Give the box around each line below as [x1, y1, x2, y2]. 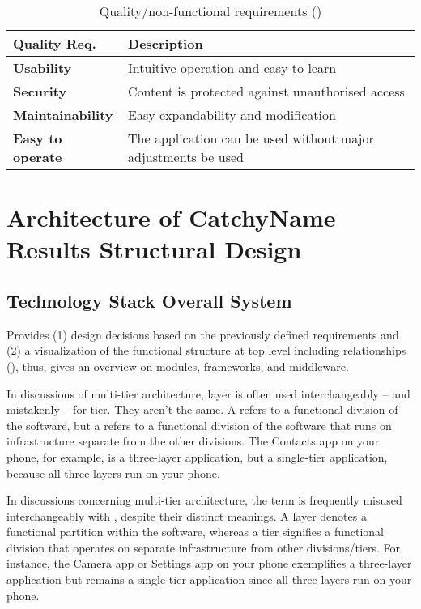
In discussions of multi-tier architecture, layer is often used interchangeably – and [6, 385, 410, 402]
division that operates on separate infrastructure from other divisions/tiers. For [6, 539, 401, 556]
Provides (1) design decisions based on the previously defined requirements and [6, 326, 399, 343]
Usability [13, 58, 72, 77]
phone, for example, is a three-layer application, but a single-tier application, [6, 448, 388, 465]
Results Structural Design [6, 232, 302, 266]
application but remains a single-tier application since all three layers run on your [6, 571, 412, 588]
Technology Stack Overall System [6, 287, 292, 313]
